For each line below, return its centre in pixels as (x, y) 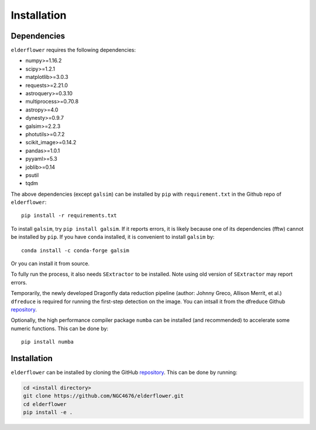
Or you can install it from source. (50, 263)
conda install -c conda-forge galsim (75, 250)
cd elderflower (45, 404)
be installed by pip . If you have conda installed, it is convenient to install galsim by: (113, 237)
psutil (32, 175)
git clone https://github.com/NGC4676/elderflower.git (103, 396)
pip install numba (48, 342)
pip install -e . (48, 412)
